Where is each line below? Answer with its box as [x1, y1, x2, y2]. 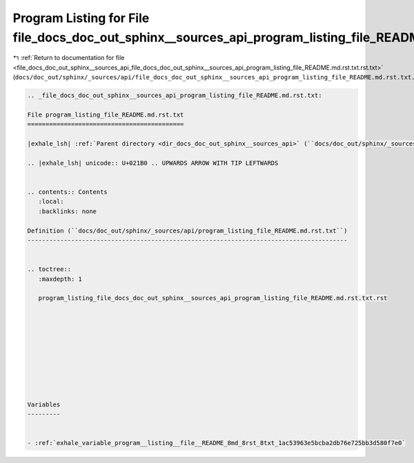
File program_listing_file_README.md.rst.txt [27, 110, 184, 119]
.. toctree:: [27, 266, 72, 273]
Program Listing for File [12, 10, 150, 26]
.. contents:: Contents [27, 188, 108, 196]
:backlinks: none [38, 207, 97, 215]
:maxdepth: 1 [38, 275, 83, 283]
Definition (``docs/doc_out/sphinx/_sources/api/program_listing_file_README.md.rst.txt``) [27, 226, 348, 235]
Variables [27, 400, 61, 408]
